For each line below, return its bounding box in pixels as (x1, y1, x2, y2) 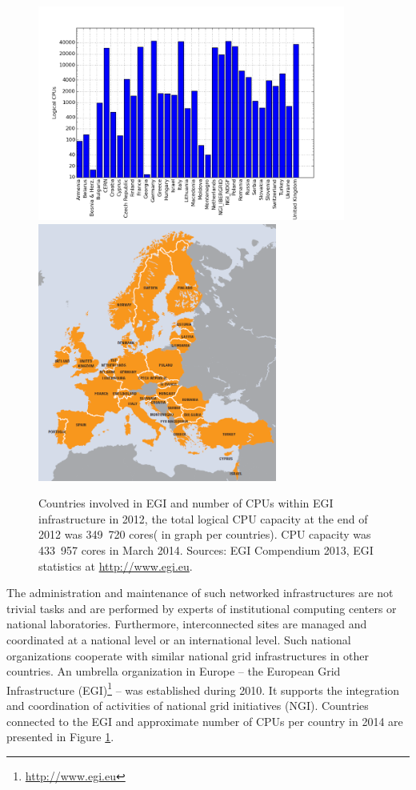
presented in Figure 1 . (6, 728, 114, 745)
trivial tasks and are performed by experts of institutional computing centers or (6, 600, 397, 616)
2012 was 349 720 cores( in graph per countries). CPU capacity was (38, 526, 371, 543)
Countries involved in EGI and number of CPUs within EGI (38, 495, 334, 511)
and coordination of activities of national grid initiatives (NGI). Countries (6, 697, 369, 714)
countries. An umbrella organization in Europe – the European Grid (6, 663, 341, 680)
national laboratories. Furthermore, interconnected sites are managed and (6, 616, 367, 632)
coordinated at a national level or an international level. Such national (6, 632, 351, 648)
